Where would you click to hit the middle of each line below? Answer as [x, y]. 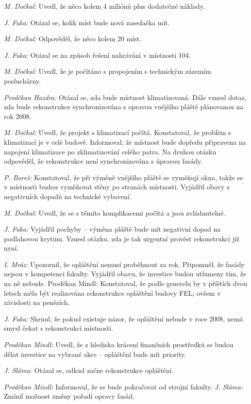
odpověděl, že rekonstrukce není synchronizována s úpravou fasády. [103, 161]
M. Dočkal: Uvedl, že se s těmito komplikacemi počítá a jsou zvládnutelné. [115, 212]
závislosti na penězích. [37, 302]
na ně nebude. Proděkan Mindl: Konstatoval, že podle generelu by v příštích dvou [126, 283]
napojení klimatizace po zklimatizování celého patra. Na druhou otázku [110, 151]
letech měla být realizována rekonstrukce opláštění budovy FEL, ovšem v [112, 293]
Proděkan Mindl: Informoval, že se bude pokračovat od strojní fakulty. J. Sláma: [124, 386]
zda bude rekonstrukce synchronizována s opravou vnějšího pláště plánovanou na [124, 107]
